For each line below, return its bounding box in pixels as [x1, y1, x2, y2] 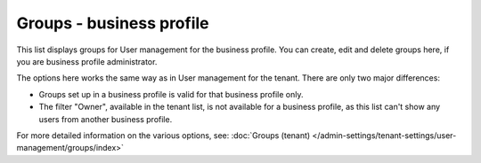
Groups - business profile [16, 13, 209, 33]
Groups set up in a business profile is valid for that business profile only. [38, 89, 304, 99]
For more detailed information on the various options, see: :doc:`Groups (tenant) [16, 129, 311, 141]
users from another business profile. [38, 113, 173, 124]
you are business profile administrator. [16, 56, 158, 66]
